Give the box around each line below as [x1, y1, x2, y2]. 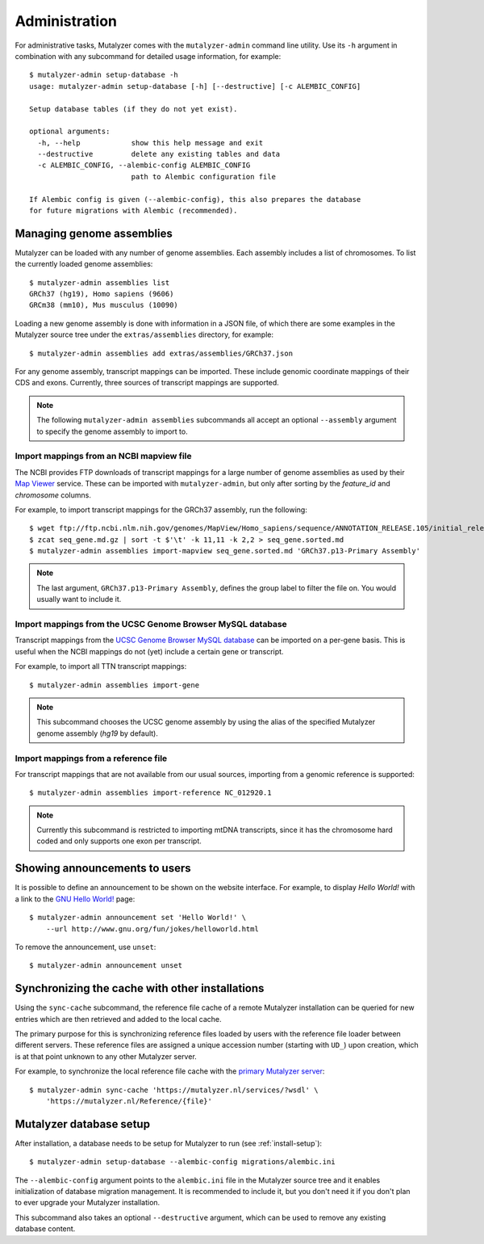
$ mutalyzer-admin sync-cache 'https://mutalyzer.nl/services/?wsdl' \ [29, 1085, 319, 1095]
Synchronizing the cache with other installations [15, 981, 265, 995]
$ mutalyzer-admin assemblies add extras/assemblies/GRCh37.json [29, 348, 294, 358]
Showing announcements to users [15, 861, 191, 876]
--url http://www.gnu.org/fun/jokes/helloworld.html [45, 924, 260, 933]
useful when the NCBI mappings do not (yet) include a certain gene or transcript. [15, 646, 284, 656]
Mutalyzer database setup [15, 1117, 151, 1131]
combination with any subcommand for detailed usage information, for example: [15, 51, 282, 61]
